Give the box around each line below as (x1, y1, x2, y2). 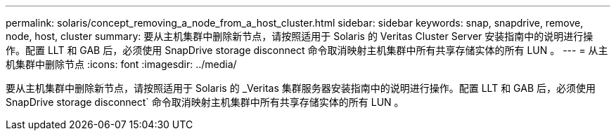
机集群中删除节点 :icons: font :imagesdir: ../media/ (6, 58, 237, 70)
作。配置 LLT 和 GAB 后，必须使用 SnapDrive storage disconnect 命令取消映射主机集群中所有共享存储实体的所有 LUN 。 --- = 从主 (6, 44, 608, 56)
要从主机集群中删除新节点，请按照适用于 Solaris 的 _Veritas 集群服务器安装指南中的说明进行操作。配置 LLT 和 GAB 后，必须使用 (6, 82, 596, 94)
